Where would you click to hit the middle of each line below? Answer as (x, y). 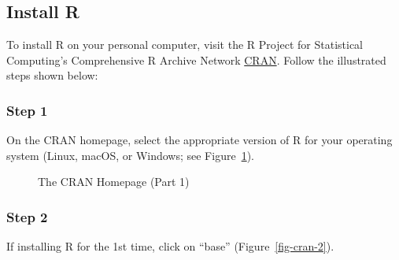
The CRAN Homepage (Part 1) (114, 182)
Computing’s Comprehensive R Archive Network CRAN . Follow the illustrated (196, 59)
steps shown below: (52, 75)
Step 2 (27, 216)
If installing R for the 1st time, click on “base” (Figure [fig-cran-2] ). (170, 246)
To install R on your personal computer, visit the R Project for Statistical (185, 45)
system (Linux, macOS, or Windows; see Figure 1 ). (130, 155)
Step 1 (27, 110)
